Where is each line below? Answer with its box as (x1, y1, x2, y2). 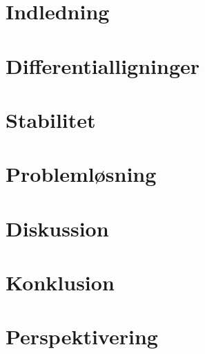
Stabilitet (6, 105, 96, 133)
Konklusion (6, 268, 115, 297)
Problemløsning (6, 160, 157, 188)
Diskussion (6, 214, 109, 242)
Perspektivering (6, 322, 158, 351)
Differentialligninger (6, 51, 200, 80)
